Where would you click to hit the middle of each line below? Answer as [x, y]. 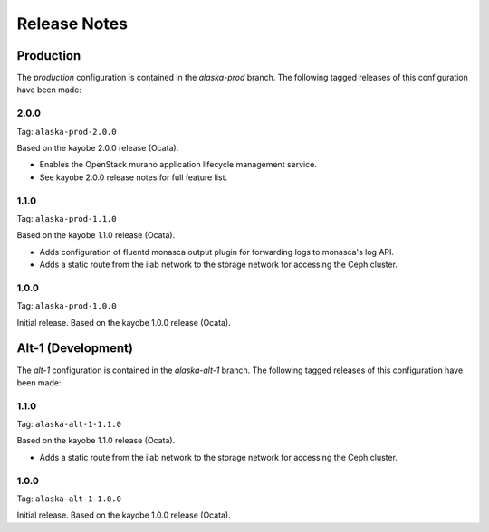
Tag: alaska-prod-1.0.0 [67, 306]
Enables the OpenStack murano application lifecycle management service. [178, 165]
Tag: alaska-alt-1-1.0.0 [69, 499]
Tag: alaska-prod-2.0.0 [67, 131]
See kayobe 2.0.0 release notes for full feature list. [134, 177]
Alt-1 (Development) [75, 348]
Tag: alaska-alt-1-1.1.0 [69, 424]
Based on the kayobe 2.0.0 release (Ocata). [98, 147]
